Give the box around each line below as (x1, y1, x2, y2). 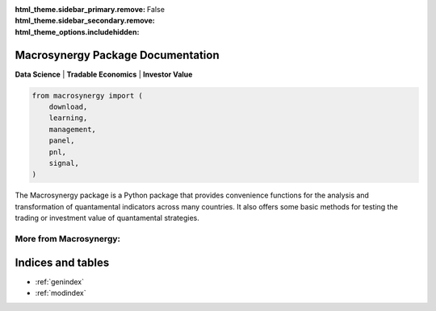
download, (48, 102, 88, 112)
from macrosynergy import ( (31, 91, 143, 100)
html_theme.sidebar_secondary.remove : (15, 16, 155, 26)
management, (48, 125, 97, 134)
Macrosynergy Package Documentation (15, 48, 220, 62)
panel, (48, 136, 75, 145)
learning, (48, 114, 88, 122)
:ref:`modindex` (35, 288, 86, 298)
